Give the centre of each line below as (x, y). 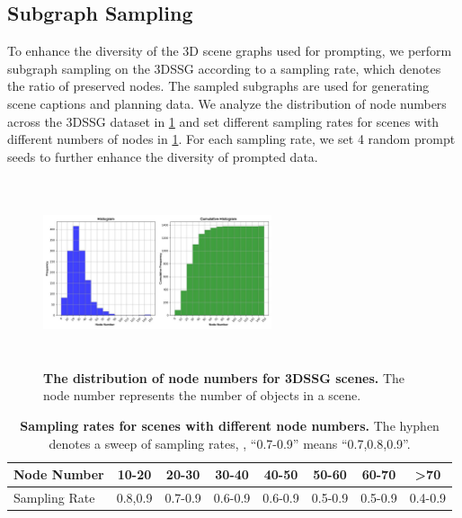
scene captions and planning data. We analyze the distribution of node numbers (227, 103)
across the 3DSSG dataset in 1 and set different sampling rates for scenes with (223, 121)
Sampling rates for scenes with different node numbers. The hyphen (230, 425)
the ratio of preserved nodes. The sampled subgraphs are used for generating (218, 86)
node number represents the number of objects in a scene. (202, 395)
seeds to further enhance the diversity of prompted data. (163, 156)
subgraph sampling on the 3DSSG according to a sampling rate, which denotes (224, 68)
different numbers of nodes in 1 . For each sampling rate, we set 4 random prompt (231, 139)
